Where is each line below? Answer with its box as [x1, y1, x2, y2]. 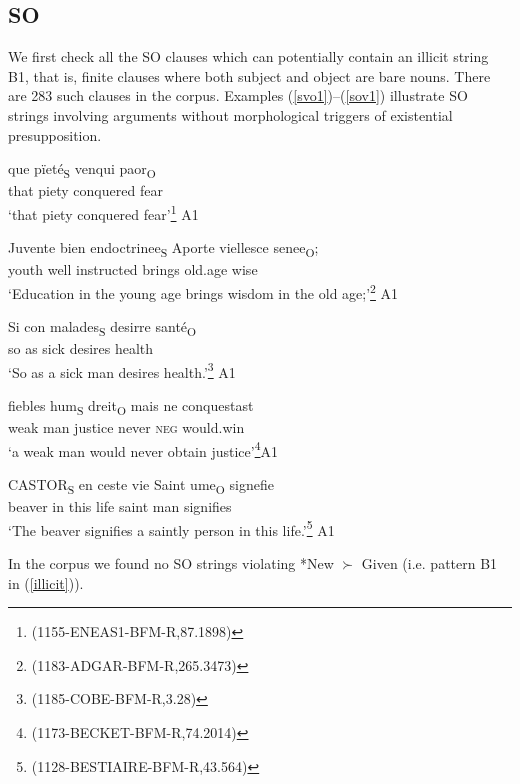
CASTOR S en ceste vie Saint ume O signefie [8, 474, 274, 497]
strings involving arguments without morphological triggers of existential [8, 104, 453, 125]
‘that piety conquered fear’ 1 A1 [8, 200, 199, 224]
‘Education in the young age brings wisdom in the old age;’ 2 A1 [8, 279, 399, 303]
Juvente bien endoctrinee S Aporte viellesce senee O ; [8, 237, 319, 260]
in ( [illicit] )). [8, 572, 84, 593]
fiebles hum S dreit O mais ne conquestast [8, 395, 254, 418]
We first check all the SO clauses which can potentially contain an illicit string [8, 46, 489, 67]
